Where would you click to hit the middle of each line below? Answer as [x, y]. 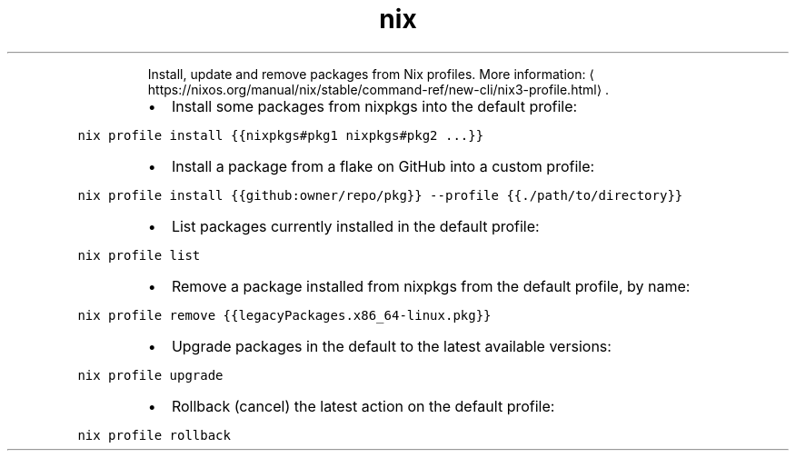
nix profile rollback [154, 435]
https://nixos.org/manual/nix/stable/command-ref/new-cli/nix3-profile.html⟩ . [378, 89]
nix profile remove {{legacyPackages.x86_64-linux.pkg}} [284, 315]
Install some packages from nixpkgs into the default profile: [374, 106]
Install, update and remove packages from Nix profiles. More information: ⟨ [371, 74]
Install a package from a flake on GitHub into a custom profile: [383, 166]
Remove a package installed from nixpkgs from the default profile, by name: [431, 286]
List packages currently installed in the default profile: [355, 226]
